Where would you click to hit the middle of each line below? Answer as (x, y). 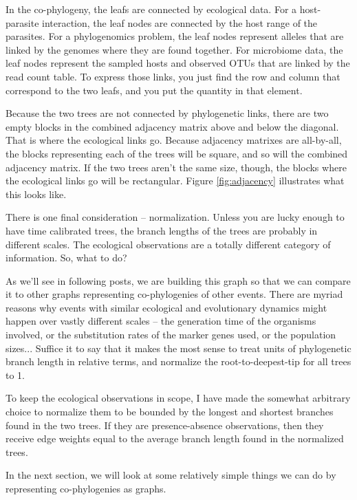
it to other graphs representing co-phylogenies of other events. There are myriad (174, 294)
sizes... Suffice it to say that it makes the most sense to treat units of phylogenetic (178, 348)
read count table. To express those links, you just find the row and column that (173, 76)
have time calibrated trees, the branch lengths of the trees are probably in (162, 230)
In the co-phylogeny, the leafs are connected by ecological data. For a (151, 9)
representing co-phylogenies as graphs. (86, 488)
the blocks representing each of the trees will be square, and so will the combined (177, 153)
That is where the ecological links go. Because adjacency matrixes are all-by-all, (174, 140)
